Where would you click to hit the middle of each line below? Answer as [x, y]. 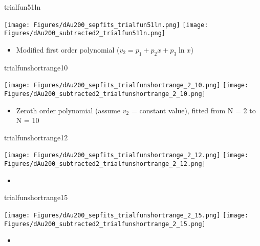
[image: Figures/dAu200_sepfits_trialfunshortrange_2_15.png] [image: [126, 215]
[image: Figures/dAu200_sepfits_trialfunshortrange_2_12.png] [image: [126, 155]
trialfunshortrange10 [36, 67]
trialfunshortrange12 [36, 137]
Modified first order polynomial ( [68, 49]
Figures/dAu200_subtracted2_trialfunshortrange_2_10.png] [105, 94]
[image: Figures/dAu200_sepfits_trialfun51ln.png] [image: [106, 25]
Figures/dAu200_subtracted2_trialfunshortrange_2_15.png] [105, 224]
